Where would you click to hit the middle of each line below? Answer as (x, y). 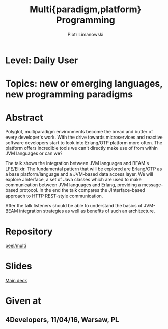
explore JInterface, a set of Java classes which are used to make (73, 180)
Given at (23, 301)
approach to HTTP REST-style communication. (54, 196)
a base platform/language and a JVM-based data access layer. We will (79, 174)
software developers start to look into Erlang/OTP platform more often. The (84, 143)
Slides (19, 266)
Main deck (16, 280)
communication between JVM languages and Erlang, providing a (73, 185)
